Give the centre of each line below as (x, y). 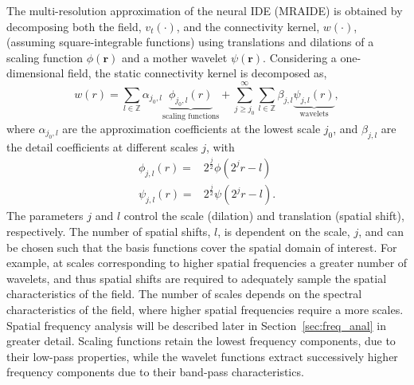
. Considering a (300, 57)
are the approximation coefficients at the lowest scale (191, 128)
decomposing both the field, (74, 26)
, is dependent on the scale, (284, 232)
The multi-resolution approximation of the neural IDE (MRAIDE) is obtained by (205, 10)
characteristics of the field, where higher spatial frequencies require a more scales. (205, 309)
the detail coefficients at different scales (102, 146)
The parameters (45, 216)
